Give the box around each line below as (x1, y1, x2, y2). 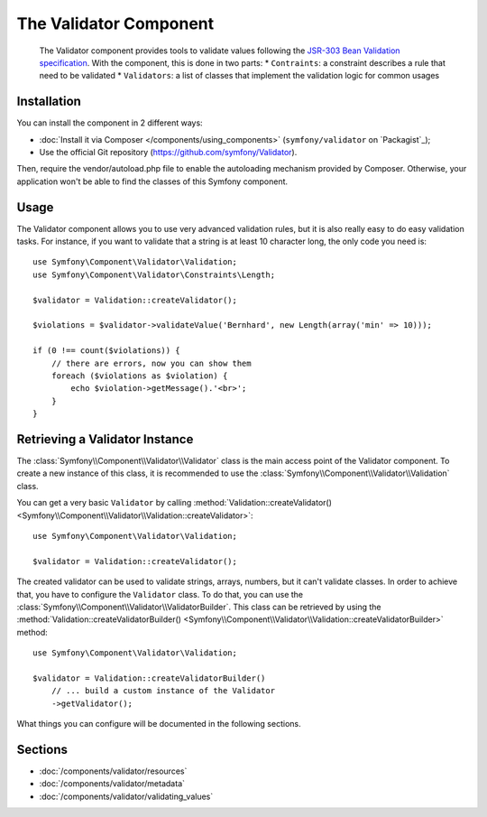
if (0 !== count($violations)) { (32, 346, 180, 356)
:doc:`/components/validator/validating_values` (39, 791, 214, 802)
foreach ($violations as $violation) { (51, 371, 228, 381)
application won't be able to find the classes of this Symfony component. (16, 176, 289, 187)
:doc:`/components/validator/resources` (39, 766, 188, 776)
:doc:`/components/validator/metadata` (39, 778, 185, 789)
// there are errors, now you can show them (51, 357, 252, 368)
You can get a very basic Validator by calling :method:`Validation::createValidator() (16, 497, 333, 508)
